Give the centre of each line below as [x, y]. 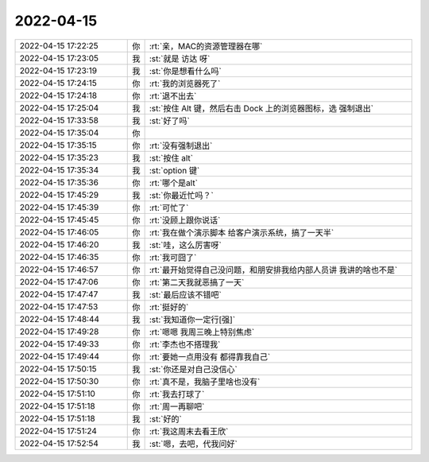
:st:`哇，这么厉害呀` [185, 245]
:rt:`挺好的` [169, 307]
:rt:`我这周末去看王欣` [189, 431]
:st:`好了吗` [169, 121]
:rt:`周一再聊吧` [177, 406]
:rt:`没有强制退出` [181, 146]
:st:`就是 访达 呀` [180, 58]
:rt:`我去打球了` [177, 394]
